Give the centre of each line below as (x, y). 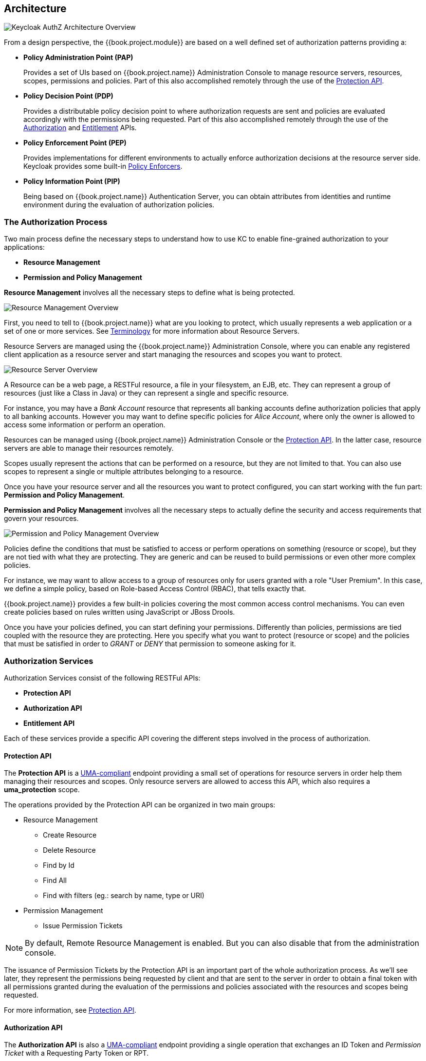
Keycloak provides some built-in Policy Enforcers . (103, 166)
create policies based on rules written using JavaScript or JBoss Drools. (120, 612)
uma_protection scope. (42, 790)
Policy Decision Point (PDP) (68, 96)
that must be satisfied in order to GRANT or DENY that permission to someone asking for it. (150, 644)
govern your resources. (41, 519)
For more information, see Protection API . (70, 1010)
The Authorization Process (56, 222)
